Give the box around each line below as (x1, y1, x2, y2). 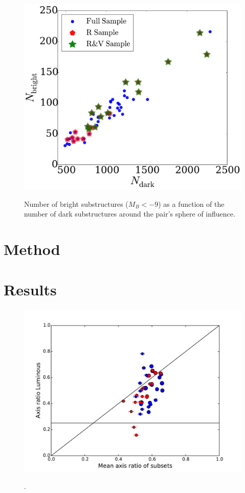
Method (4, 239, 60, 260)
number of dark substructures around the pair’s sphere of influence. (24, 208, 235, 219)
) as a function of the (158, 198, 225, 209)
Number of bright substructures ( (24, 198, 128, 209)
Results (4, 278, 57, 299)
